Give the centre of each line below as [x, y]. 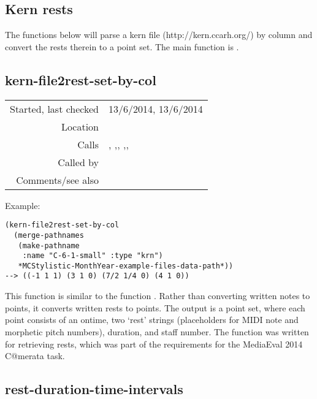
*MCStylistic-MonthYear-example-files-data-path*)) [126, 266]
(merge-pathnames [49, 235]
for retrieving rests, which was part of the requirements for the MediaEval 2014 [154, 344]
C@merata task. [35, 356]
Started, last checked [55, 108]
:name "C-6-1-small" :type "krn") [93, 256]
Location [80, 126]
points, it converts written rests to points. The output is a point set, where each [155, 307]
